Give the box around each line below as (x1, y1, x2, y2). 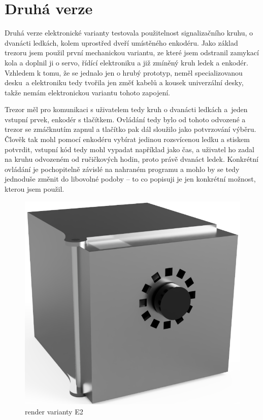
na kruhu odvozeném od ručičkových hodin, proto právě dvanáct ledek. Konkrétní (5, 154, 258, 164)
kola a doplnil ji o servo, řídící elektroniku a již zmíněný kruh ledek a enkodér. (5, 57, 248, 67)
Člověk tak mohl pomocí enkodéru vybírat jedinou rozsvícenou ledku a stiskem (5, 134, 250, 145)
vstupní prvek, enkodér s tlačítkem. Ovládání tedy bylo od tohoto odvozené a (5, 114, 246, 124)
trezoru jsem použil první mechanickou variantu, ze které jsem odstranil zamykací (5, 47, 259, 58)
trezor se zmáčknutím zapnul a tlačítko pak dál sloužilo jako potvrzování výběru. (5, 124, 256, 134)
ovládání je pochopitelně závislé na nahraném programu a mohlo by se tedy (5, 163, 240, 174)
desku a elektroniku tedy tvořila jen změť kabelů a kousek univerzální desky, (5, 77, 244, 88)
